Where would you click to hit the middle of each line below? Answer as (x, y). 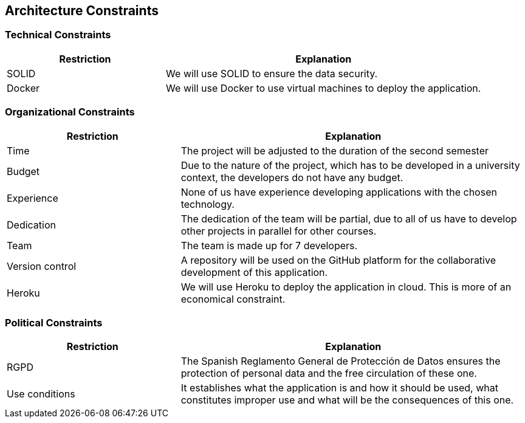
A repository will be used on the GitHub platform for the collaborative (338, 260)
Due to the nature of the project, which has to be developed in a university (350, 165)
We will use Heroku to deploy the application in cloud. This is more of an (346, 287)
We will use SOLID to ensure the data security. (272, 73)
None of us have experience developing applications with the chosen (339, 192)
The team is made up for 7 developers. (269, 245)
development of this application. (254, 272)
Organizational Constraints (70, 112)
